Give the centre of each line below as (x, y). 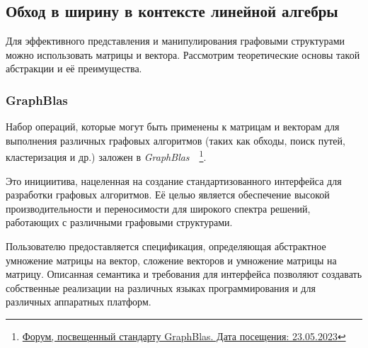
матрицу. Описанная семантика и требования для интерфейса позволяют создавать (184, 274)
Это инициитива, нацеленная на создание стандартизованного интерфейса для (174, 180)
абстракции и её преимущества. (74, 68)
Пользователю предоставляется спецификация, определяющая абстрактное (166, 246)
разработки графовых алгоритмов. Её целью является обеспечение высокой (168, 195)
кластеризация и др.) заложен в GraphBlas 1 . (106, 156)
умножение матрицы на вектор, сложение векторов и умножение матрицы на (171, 260)
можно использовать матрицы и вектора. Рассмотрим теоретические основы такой (183, 54)
